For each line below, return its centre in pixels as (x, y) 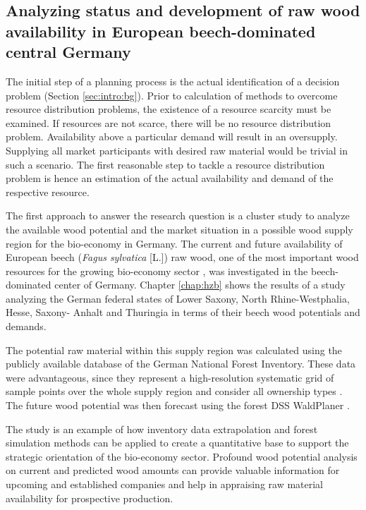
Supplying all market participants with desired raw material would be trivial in (177, 150)
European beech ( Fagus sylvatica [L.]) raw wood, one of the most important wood (182, 257)
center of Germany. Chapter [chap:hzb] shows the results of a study (200, 285)
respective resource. (48, 192)
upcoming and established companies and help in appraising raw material (165, 484)
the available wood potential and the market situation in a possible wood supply (179, 229)
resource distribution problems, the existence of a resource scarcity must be (169, 109)
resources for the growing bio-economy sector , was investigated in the (157, 271)
